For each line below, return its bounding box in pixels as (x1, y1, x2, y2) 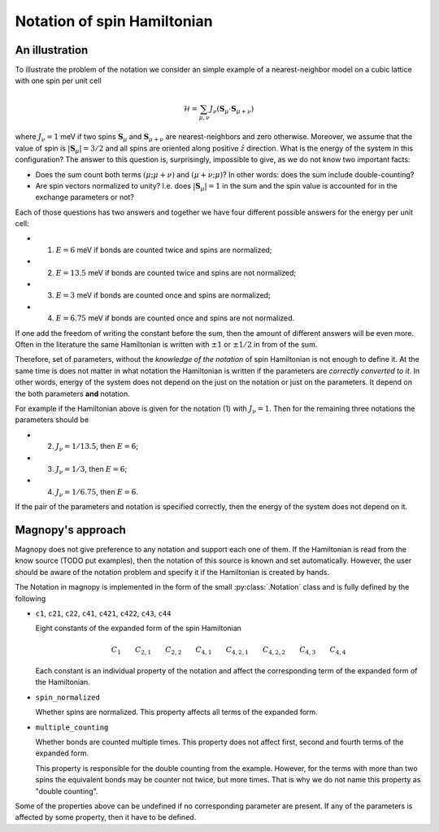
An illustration (15, 43, 89, 57)
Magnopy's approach (15, 523, 126, 537)
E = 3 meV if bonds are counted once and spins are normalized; (55, 290, 272, 300)
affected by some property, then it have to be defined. (15, 812, 197, 822)
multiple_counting (35, 722, 109, 732)
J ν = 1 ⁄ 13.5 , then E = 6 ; (55, 442, 138, 453)
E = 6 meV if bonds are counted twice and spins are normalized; (55, 245, 272, 255)
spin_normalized (35, 692, 101, 702)
